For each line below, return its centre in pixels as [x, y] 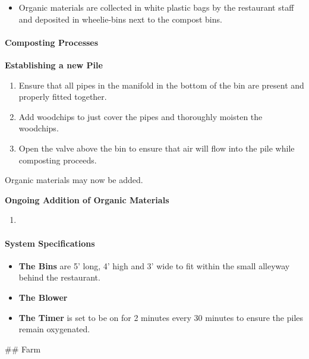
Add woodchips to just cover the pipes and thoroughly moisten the [141, 116]
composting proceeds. [58, 160]
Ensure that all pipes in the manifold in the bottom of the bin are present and [161, 85]
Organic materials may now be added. [74, 180]
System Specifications [50, 243]
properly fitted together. [63, 97]
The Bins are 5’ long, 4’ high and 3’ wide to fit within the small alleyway [154, 265]
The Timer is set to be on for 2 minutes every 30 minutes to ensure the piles [161, 317]
